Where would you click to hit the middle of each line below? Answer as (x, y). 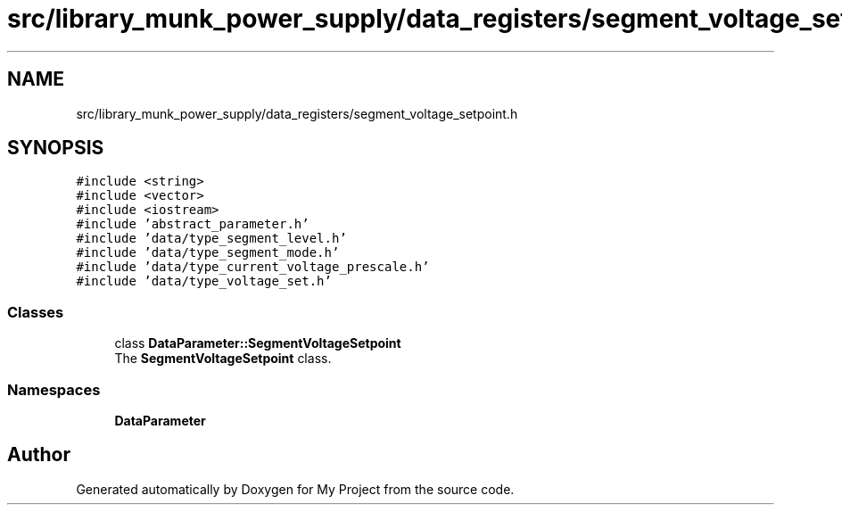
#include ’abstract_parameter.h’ (193, 224)
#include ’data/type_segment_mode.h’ (208, 253)
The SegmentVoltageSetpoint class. (223, 359)
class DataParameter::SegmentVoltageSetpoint (258, 343)
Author (39, 455)
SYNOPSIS (56, 148)
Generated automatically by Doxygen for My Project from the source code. (295, 489)
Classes (36, 312)
